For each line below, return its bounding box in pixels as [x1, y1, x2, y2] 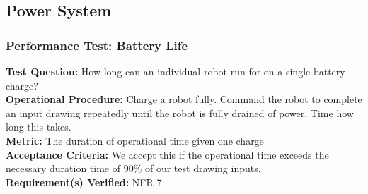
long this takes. [6, 119, 71, 134]
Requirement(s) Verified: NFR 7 [6, 174, 162, 189]
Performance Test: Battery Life [6, 36, 188, 54]
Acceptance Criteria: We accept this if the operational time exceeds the [6, 147, 329, 162]
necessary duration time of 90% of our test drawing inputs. [6, 161, 261, 176]
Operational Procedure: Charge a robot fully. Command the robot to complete [6, 92, 362, 107]
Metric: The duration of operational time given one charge [6, 133, 264, 147]
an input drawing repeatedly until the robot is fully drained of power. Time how [6, 105, 354, 120]
